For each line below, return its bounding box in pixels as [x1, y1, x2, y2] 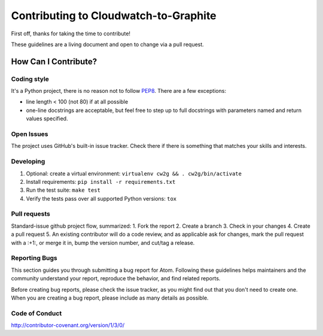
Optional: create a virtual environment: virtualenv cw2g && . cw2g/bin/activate [26, 169, 242, 177]
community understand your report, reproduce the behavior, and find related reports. [11, 275, 221, 282]
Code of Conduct [11, 309, 62, 317]
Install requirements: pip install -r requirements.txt [26, 178, 176, 185]
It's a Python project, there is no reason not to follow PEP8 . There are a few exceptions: [11, 87, 227, 95]
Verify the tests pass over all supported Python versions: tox [26, 195, 176, 202]
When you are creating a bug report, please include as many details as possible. [11, 294, 209, 301]
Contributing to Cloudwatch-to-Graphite [11, 9, 217, 22]
